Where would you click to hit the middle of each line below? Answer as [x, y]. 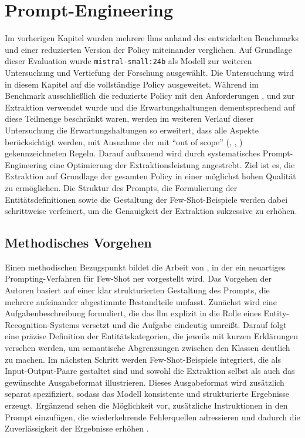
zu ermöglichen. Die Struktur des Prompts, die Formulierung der [121, 187]
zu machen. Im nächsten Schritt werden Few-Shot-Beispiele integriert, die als [143, 359]
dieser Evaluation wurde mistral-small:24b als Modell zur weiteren [128, 61]
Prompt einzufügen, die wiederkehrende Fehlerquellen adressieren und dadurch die [152, 417]
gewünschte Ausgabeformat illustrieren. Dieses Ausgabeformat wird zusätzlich [145, 382]
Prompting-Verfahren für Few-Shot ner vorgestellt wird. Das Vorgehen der [138, 278]
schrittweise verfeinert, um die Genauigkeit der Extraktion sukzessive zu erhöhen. [151, 211]
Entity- [276, 313]
